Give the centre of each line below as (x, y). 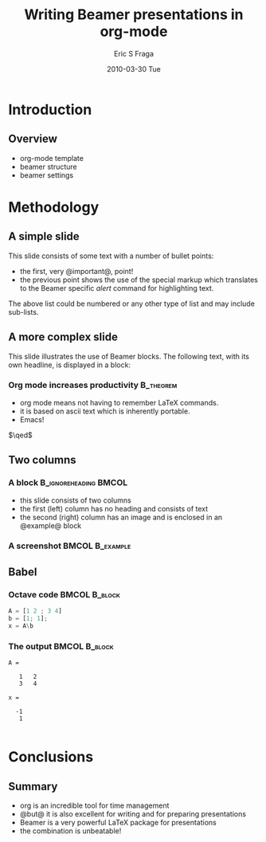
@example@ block (51, 525)
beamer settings (47, 175)
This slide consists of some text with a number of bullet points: (111, 256)
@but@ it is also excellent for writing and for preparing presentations (133, 814)
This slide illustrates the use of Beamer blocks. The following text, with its (129, 356)
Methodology (54, 207)
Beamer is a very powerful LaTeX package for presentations (118, 823)
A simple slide (44, 237)
